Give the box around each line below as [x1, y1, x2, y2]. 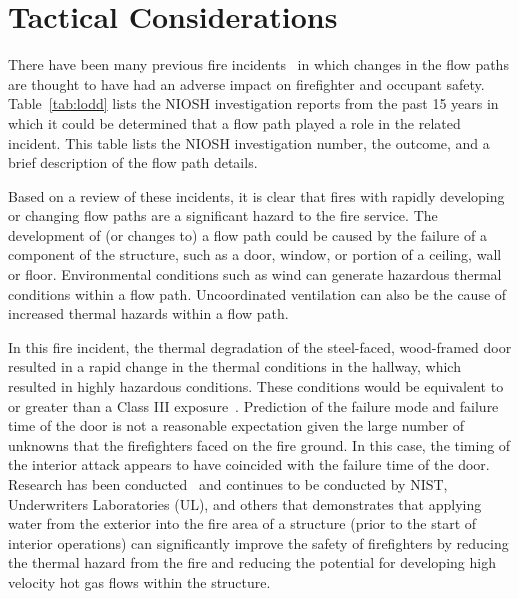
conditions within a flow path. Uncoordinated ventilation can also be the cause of [8, 283, 507, 304]
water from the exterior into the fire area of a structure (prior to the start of [8, 513, 477, 534]
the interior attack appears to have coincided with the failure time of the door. [8, 454, 490, 475]
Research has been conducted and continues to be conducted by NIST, [8, 474, 448, 494]
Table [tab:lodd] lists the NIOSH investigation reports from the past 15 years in [8, 93, 499, 114]
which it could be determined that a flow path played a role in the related [8, 112, 461, 133]
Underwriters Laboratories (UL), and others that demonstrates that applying [8, 493, 482, 514]
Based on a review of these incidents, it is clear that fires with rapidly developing [8, 185, 505, 206]
